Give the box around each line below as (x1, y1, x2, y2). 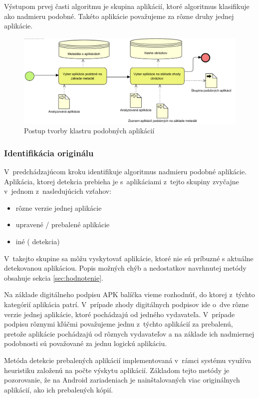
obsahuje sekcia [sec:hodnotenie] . (4, 272, 103, 283)
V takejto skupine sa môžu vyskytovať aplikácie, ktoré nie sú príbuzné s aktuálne (4, 253, 254, 263)
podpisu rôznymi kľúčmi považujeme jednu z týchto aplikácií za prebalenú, (4, 319, 233, 329)
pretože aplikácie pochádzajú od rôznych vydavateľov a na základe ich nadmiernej (4, 328, 255, 339)
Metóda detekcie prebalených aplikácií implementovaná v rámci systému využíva (4, 355, 252, 365)
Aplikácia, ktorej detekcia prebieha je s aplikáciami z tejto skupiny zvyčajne (4, 176, 239, 186)
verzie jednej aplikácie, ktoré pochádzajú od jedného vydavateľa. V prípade (4, 309, 235, 319)
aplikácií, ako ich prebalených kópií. (4, 384, 113, 395)
